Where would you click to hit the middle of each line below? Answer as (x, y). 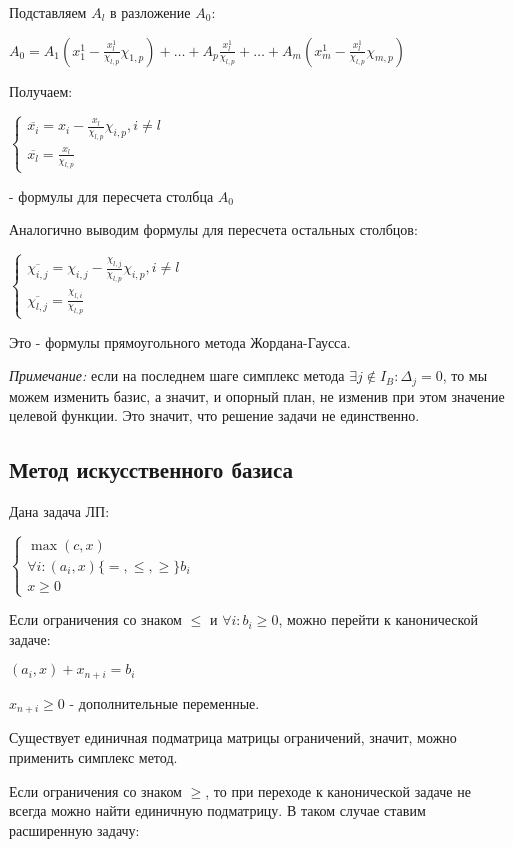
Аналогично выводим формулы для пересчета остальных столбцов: (213, 229)
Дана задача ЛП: (59, 511)
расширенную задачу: (74, 829)
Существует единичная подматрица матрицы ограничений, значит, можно (233, 737)
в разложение (150, 12)
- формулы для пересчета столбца (111, 195)
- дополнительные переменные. (164, 702)
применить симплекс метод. (93, 756)
